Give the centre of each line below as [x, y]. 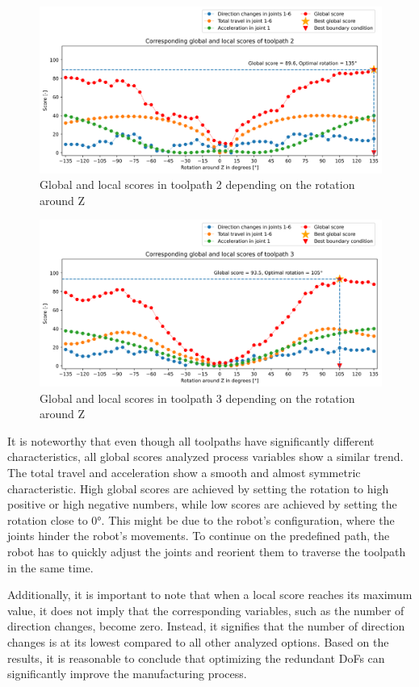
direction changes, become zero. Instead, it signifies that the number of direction [206, 626]
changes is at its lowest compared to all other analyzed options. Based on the [198, 641]
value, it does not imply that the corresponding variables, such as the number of [206, 610]
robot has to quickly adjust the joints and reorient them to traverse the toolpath [207, 551]
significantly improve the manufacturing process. [127, 674]
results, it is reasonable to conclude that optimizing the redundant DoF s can [196, 658]
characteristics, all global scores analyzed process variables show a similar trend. [205, 457]
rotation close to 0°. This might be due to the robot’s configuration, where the [201, 519]
